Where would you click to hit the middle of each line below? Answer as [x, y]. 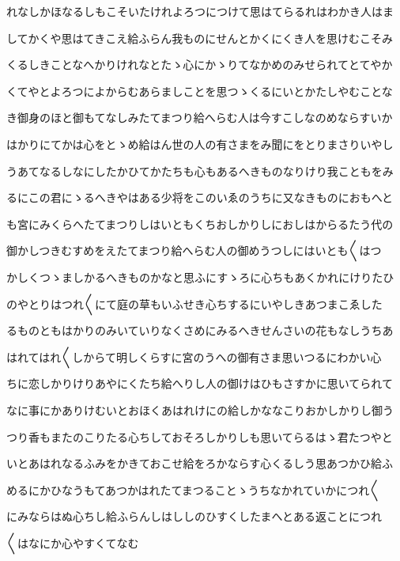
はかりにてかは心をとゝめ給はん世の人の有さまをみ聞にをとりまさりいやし [200, 144]
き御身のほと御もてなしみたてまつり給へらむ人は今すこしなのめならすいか [200, 118]
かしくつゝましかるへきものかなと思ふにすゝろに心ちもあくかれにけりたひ [200, 277]
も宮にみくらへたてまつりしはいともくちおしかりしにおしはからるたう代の [200, 224]
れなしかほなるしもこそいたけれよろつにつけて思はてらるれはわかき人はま [200, 11]
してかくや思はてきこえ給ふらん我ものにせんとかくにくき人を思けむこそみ [200, 38]
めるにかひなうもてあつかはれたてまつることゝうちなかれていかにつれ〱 [194, 489]
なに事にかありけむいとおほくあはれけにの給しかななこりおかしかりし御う [200, 409]
